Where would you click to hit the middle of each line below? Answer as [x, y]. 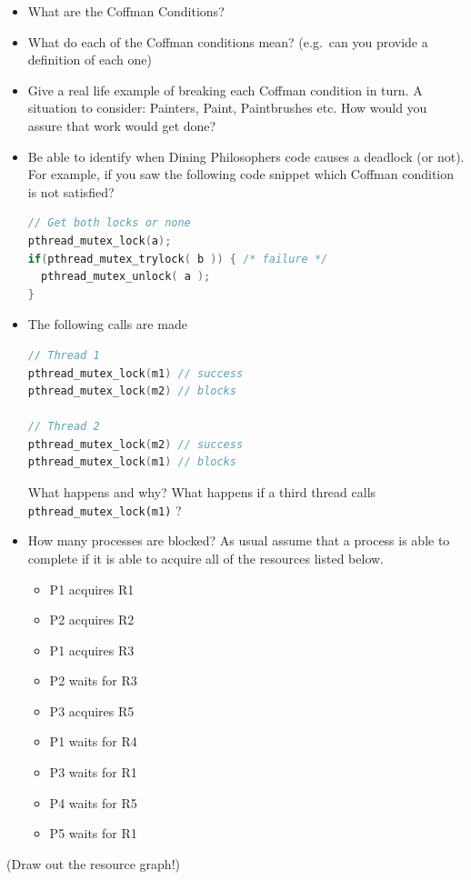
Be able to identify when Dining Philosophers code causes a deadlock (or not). [246, 156]
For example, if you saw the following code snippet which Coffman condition [241, 174]
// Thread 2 [64, 427]
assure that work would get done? [122, 125]
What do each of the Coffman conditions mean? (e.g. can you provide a [228, 41]
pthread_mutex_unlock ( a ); [126, 277]
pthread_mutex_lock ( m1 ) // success [135, 373]
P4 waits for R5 [93, 802]
